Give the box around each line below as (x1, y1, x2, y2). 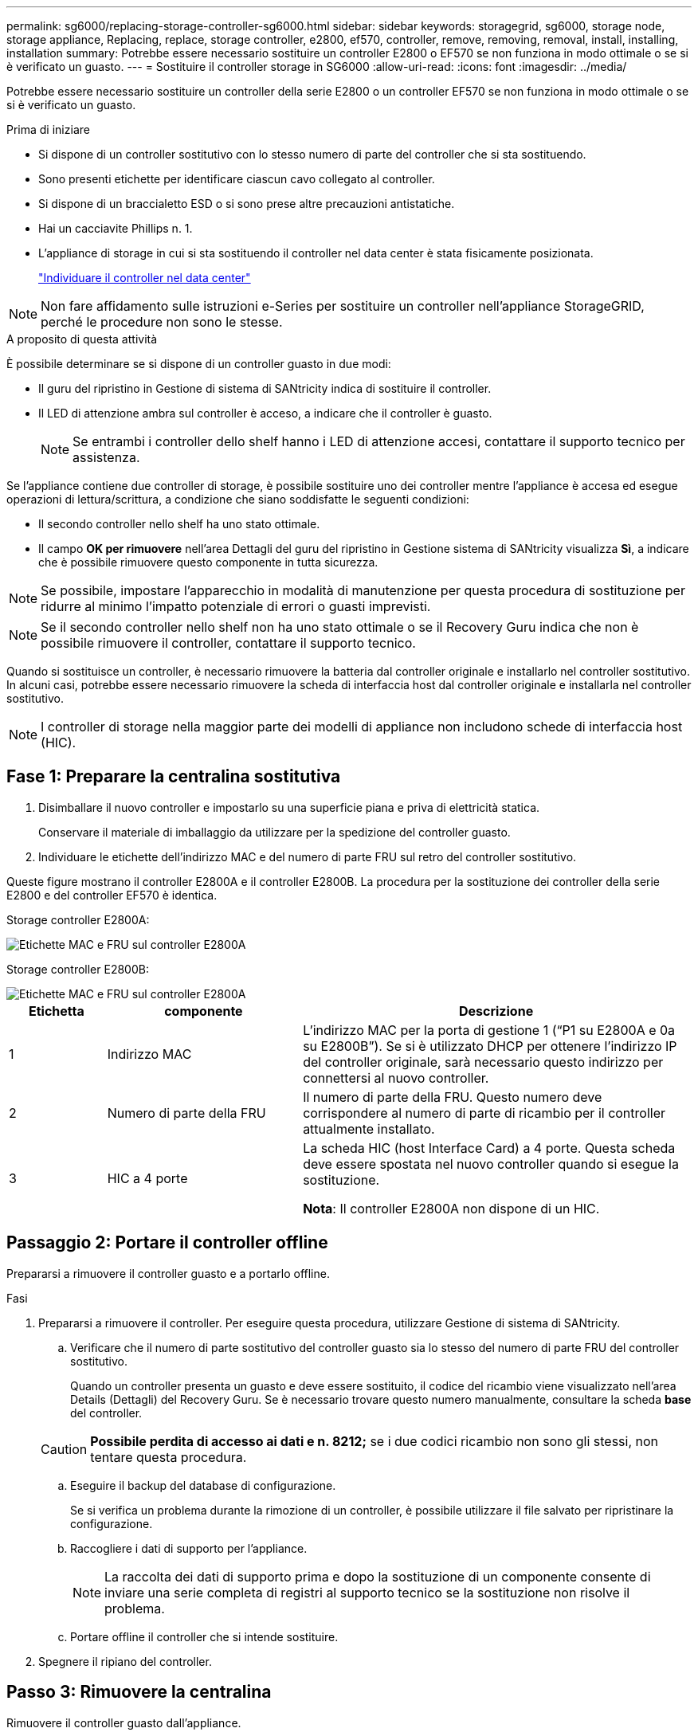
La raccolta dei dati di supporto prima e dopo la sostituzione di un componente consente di (104, 1568, 651, 1585)
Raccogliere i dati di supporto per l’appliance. (70, 1541, 308, 1555)
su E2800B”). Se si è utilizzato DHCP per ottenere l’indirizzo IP (303, 1037, 677, 1054)
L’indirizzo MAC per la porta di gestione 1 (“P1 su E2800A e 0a (303, 1021, 676, 1038)
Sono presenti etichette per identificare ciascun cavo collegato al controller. (38, 172, 435, 186)
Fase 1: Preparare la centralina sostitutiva (6, 766, 341, 787)
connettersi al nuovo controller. (303, 1069, 489, 1086)
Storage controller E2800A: (6, 912, 150, 927)
